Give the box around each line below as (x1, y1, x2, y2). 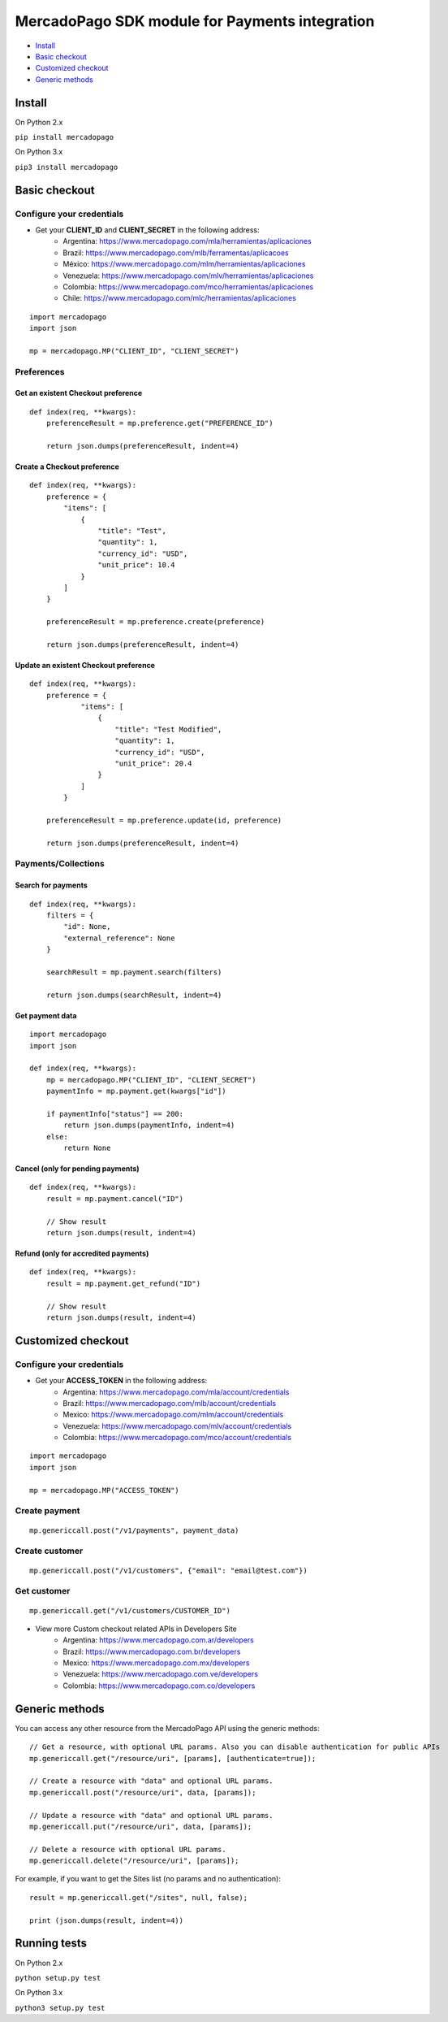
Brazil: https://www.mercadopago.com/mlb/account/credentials (62, 1398, 276, 1408)
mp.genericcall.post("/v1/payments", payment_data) (29, 1525, 239, 1535)
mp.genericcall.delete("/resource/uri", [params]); (29, 1856, 239, 1865)
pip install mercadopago (15, 132, 114, 142)
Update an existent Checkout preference (15, 660, 156, 670)
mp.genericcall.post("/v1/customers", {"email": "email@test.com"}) (29, 1565, 308, 1575)
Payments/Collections (15, 858, 105, 870)
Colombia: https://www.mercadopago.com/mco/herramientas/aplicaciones (62, 281, 314, 292)
